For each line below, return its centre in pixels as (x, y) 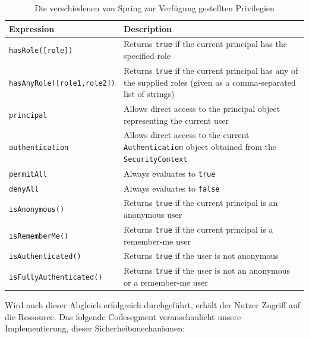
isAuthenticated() (45, 257)
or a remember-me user (165, 282)
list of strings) (149, 94)
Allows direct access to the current (186, 135)
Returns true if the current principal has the (205, 44)
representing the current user (176, 120)
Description (147, 28)
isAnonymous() (37, 210)
